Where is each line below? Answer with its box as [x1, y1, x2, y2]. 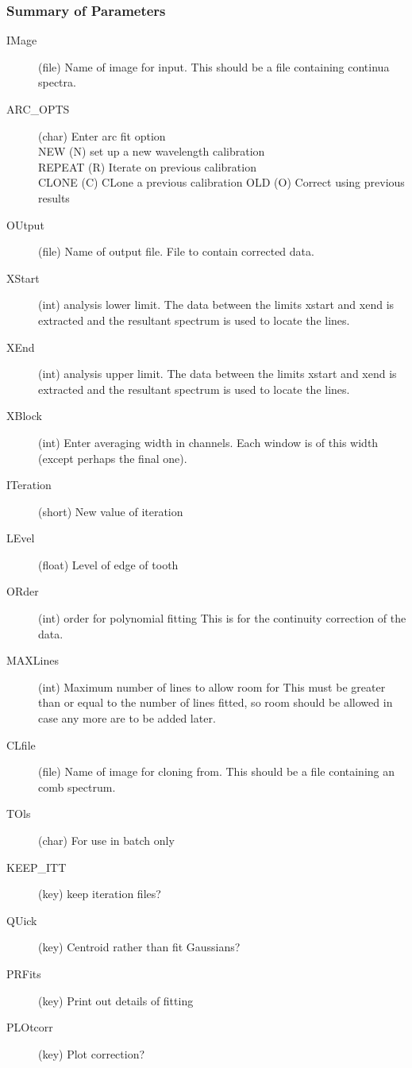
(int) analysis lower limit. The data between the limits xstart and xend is [38, 296, 395, 313]
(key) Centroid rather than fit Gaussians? [38, 939, 241, 955]
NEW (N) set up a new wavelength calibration [38, 143, 265, 160]
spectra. [38, 74, 76, 91]
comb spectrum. [38, 778, 116, 795]
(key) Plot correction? [38, 1045, 145, 1062]
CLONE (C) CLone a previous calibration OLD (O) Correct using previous [38, 174, 405, 191]
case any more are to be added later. [38, 710, 216, 727]
